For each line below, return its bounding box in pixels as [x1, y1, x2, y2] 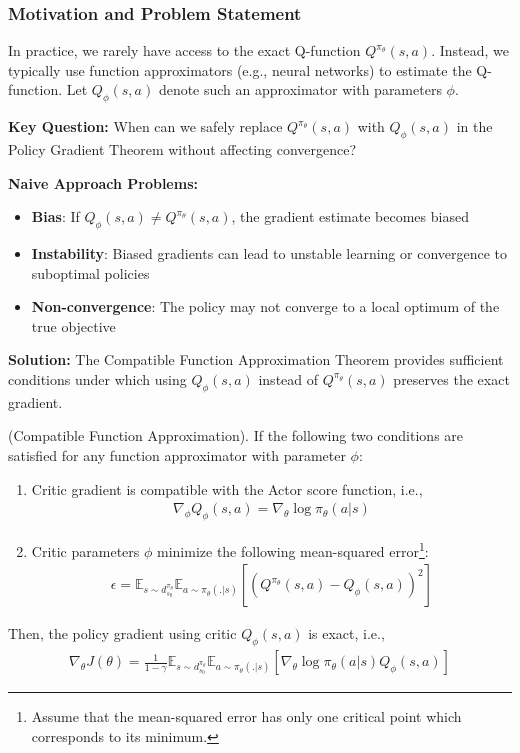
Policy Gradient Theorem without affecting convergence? [8, 139, 357, 159]
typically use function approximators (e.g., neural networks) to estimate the [8, 59, 472, 80]
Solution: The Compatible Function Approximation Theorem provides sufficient [8, 349, 504, 370]
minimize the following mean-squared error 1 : [157, 537, 429, 561]
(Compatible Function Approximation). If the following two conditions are [8, 425, 464, 446]
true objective [31, 315, 116, 336]
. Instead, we [431, 40, 510, 61]
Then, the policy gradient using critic [8, 623, 237, 644]
